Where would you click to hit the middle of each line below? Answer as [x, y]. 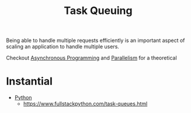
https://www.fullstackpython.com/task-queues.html [85, 104]
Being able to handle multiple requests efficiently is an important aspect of [95, 40]
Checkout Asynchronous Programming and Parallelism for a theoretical [91, 58]
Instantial [29, 81]
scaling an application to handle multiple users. [63, 47]
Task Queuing [98, 11]
